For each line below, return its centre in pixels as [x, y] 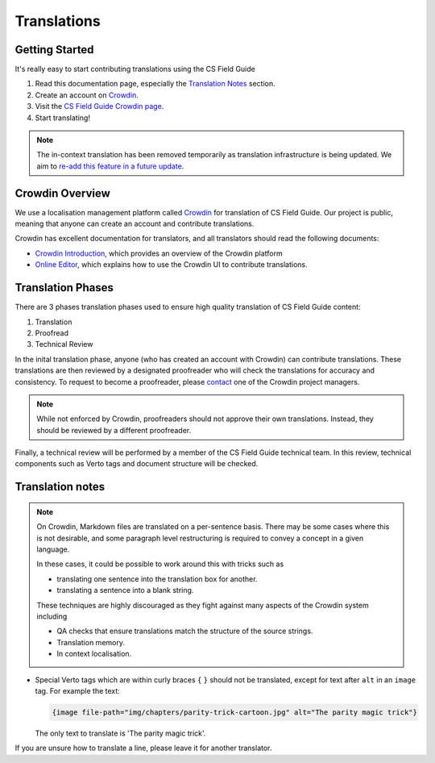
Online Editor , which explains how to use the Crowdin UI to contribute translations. [171, 265]
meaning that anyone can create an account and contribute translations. [135, 224]
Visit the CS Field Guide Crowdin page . [99, 106]
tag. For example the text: [77, 690]
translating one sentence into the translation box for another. [157, 579]
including [52, 616]
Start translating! [62, 118]
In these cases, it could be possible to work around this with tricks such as [160, 564]
